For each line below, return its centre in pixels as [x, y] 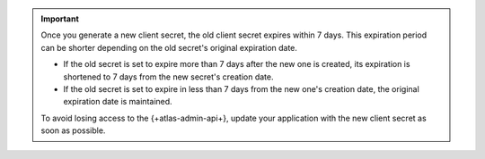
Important [60, 19]
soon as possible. [73, 130]
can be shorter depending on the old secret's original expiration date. [169, 47]
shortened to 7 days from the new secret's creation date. [168, 77]
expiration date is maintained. [118, 102]
